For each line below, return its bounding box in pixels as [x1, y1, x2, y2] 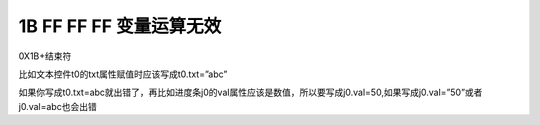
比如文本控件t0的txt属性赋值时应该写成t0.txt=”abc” [18, 68, 228, 80]
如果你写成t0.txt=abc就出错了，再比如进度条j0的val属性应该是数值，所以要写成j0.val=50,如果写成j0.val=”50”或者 [18, 86, 483, 99]
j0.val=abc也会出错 [18, 100, 97, 112]
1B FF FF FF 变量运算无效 [18, 15, 222, 37]
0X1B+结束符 [18, 50, 72, 62]
